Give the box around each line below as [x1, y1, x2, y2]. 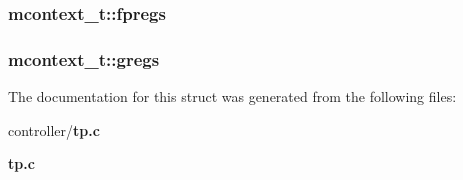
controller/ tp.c [8, 119, 100, 140]
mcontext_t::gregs [8, 46, 160, 71]
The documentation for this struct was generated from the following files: [8, 86, 457, 107]
